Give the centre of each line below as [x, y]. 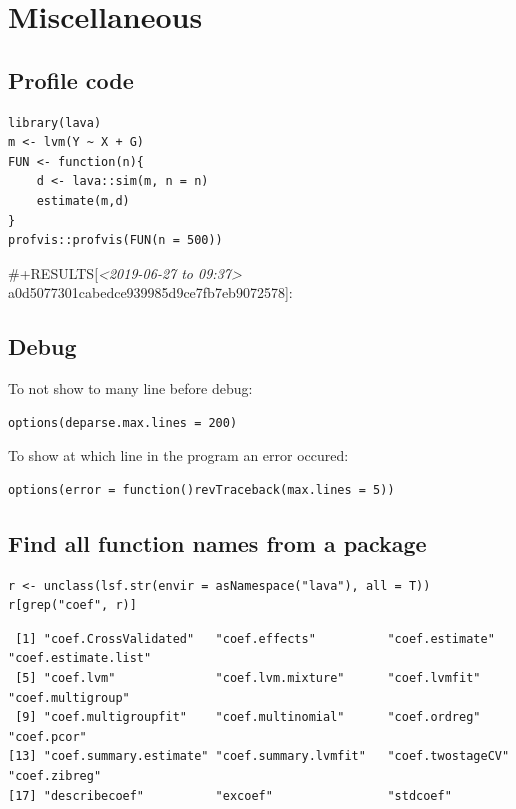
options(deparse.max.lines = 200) [123, 422]
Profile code [71, 79]
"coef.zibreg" [55, 776]
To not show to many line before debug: [130, 388]
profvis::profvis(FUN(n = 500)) [115, 240]
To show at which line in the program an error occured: [178, 455]
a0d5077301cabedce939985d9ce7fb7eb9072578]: [150, 292]
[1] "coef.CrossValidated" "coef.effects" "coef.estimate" [255, 638]
